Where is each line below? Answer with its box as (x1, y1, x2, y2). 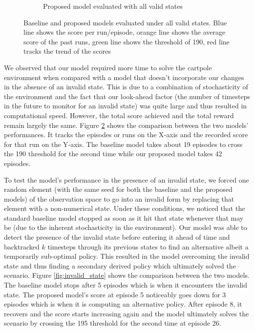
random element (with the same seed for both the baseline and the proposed (4, 184, 233, 194)
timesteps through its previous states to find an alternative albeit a (47, 241, 249, 251)
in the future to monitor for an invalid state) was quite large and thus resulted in (4, 101, 247, 111)
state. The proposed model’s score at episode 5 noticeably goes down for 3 (4, 289, 226, 299)
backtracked (4, 241, 40, 251)
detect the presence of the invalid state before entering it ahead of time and (4, 232, 230, 242)
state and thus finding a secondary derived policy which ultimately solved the (4, 260, 236, 270)
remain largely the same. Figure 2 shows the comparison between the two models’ (4, 120, 249, 130)
